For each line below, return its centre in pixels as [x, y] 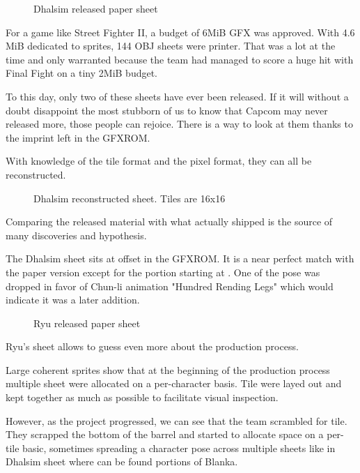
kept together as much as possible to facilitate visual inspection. [142, 397]
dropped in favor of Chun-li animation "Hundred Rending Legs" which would [170, 286]
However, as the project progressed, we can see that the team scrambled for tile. [177, 420]
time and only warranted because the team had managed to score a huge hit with [180, 59]
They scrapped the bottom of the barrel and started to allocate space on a [165, 434]
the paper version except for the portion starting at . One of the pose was [163, 272]
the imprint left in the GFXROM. [78, 137]
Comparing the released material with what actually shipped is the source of [169, 222]
